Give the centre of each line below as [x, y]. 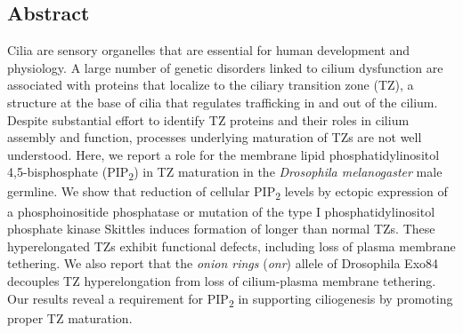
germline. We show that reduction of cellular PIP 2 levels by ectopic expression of [227, 193]
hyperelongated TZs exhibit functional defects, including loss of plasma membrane [231, 246]
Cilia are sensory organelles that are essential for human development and [209, 50]
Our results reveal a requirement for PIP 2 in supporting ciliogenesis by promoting [230, 299]
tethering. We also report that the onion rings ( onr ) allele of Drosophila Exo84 [223, 263]
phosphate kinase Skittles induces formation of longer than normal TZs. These [221, 229]
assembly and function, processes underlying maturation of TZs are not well [215, 137]
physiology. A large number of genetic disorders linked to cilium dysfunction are [225, 67]
